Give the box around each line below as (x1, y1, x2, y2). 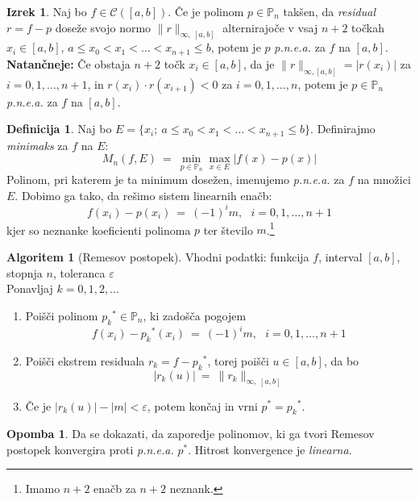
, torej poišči (207, 352, 269, 369)
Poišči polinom (25, 307, 98, 324)
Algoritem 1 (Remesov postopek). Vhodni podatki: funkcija (6, 248, 309, 265)
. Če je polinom (168, 3, 244, 19)
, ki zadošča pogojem (143, 307, 247, 324)
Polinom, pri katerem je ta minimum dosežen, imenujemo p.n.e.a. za (6, 171, 345, 188)
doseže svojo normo (55, 19, 151, 35)
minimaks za (6, 136, 68, 153)
